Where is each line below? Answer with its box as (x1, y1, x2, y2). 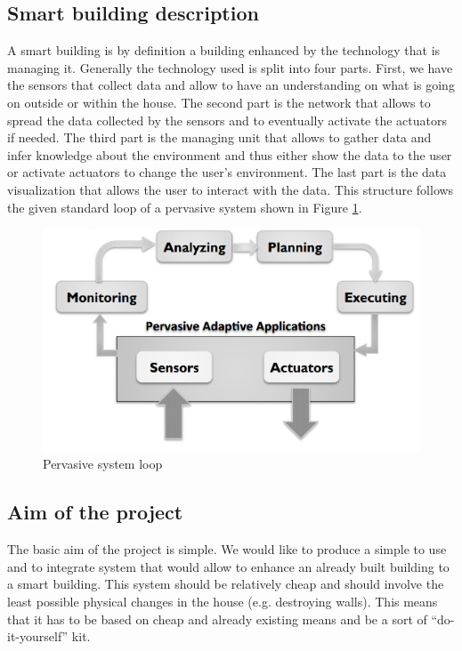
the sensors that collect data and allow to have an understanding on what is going (7, 76, 455, 94)
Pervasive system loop (43, 454, 163, 473)
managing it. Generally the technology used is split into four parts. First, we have (7, 58, 453, 76)
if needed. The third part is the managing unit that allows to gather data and (7, 128, 432, 147)
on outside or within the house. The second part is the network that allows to (7, 92, 431, 111)
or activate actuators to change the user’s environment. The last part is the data (7, 163, 447, 181)
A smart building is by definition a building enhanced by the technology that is (7, 41, 441, 60)
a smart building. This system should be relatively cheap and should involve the (7, 575, 444, 593)
